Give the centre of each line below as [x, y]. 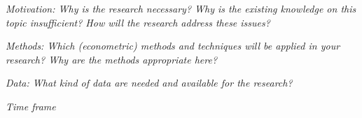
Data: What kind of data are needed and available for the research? [149, 83]
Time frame [31, 106]
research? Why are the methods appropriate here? [112, 59]
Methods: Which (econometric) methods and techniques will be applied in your [173, 46]
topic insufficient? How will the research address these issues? [138, 22]
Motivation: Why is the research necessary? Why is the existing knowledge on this [181, 8]
